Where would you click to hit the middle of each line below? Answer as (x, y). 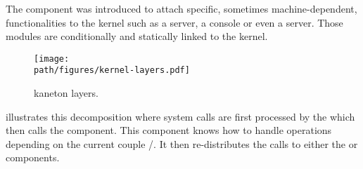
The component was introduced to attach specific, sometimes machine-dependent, (181, 8)
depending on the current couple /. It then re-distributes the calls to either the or (182, 143)
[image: (52, 59)
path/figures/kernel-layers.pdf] (112, 70)
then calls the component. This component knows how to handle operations (169, 130)
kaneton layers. (66, 93)
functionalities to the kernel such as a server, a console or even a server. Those (174, 22)
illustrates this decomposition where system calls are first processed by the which (180, 116)
